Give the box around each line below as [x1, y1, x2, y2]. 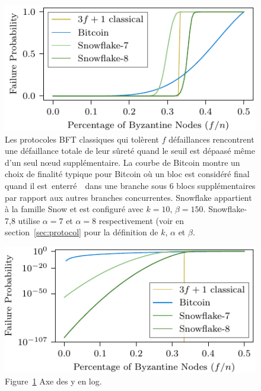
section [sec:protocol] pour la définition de [5, 226, 158, 238]
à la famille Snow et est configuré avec [5, 203, 144, 215]
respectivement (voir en [98, 214, 184, 226]
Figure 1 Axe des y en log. [5, 374, 102, 387]
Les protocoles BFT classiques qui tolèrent [5, 133, 160, 145]
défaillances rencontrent [168, 133, 254, 145]
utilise [18, 214, 40, 226]
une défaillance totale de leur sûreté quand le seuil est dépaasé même [5, 144, 255, 157]
